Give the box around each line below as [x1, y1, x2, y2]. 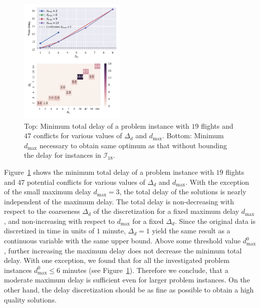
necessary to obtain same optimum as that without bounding [39, 140, 227, 150]
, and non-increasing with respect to [4, 215, 115, 226]
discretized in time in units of [4, 225, 95, 236]
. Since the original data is [174, 215, 256, 226]
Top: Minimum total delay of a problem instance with [24, 120, 189, 131]
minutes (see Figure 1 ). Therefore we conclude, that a [62, 264, 228, 275]
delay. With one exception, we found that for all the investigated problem [4, 255, 230, 265]
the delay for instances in [24, 150, 101, 160]
